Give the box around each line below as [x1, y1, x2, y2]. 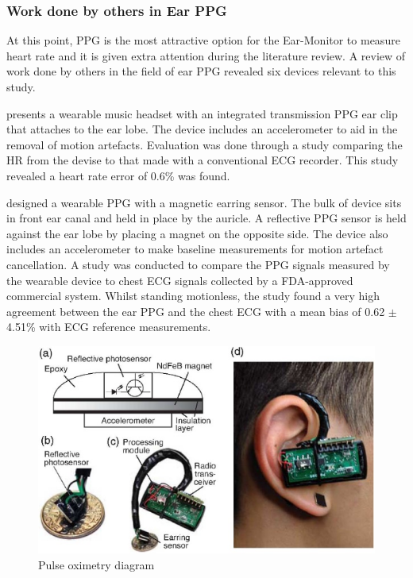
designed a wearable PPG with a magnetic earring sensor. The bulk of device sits [6, 194, 402, 210]
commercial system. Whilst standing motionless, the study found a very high [6, 287, 380, 304]
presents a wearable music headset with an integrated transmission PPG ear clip [6, 105, 398, 121]
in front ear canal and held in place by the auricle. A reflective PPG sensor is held [6, 210, 407, 226]
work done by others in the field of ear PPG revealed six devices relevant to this [6, 63, 396, 79]
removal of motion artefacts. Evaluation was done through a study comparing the [6, 136, 403, 152]
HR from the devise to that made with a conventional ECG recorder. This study [6, 152, 399, 168]
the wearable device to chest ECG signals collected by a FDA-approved [6, 272, 353, 288]
